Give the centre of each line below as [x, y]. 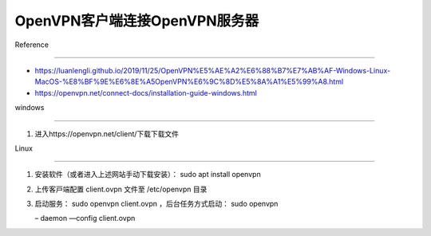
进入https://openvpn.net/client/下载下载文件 [107, 134]
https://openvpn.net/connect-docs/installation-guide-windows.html [146, 92]
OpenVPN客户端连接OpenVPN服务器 [137, 21]
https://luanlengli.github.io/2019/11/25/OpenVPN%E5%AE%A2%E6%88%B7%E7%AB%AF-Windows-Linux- [213, 70]
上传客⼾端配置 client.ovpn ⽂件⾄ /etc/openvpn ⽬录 [121, 189]
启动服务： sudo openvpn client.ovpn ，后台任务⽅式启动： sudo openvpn [156, 204]
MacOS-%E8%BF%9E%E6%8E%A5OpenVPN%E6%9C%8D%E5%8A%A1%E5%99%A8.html [189, 82]
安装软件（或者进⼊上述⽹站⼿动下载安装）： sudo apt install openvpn [148, 175]
